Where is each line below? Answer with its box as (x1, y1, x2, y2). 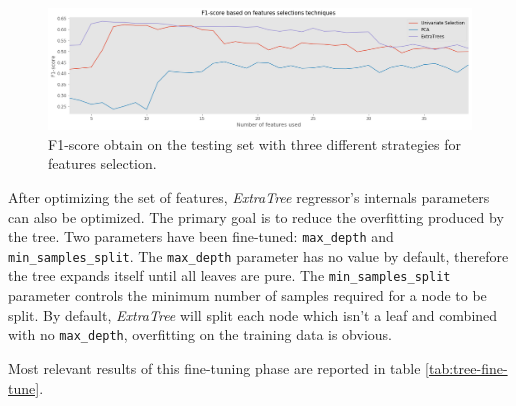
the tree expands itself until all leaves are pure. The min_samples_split (8, 265, 451, 286)
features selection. (48, 153, 157, 174)
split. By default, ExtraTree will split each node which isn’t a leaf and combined (8, 304, 498, 325)
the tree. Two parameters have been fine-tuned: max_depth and (8, 226, 394, 247)
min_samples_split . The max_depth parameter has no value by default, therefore (8, 245, 509, 266)
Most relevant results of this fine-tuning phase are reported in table (8, 357, 421, 378)
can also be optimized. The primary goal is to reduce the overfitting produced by (8, 206, 504, 227)
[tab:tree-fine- (425, 357, 508, 378)
